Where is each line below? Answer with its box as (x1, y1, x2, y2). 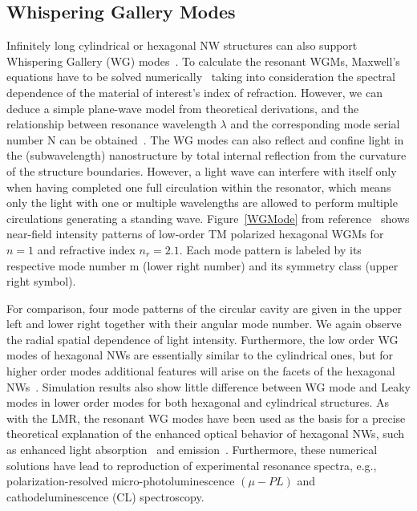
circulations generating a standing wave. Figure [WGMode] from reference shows (6, 209, 410, 226)
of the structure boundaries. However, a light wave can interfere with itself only (6, 162, 397, 179)
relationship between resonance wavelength (6, 116, 217, 132)
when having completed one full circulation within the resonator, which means (6, 178, 391, 195)
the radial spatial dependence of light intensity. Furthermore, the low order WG (6, 331, 399, 347)
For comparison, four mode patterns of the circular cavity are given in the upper (6, 299, 403, 316)
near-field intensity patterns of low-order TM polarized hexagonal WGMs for (6, 225, 384, 242)
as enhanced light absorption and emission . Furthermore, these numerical (6, 441, 378, 458)
